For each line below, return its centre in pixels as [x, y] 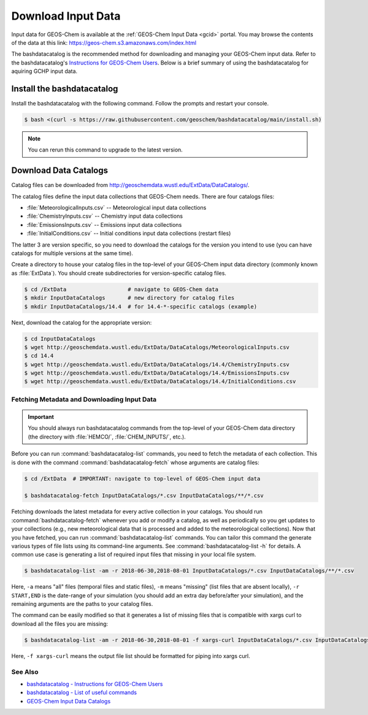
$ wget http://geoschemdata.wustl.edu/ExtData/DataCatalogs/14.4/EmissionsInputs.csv [157, 373]
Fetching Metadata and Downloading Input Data [84, 399]
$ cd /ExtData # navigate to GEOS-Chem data [121, 289]
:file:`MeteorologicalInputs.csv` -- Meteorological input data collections [117, 208]
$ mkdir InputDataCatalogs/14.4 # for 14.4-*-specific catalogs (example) [141, 306]
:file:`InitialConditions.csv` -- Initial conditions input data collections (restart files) [129, 234]
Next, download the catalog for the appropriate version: [82, 323]
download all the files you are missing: [60, 624]
